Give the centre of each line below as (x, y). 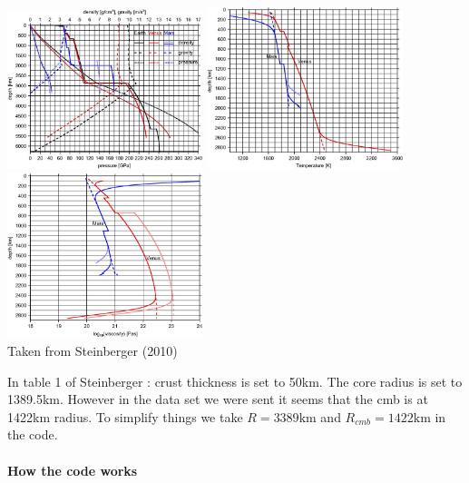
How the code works (73, 470)
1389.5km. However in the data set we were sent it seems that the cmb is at (218, 399)
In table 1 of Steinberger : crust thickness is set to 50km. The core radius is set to (235, 381)
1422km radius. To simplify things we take (125, 416)
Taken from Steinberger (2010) (93, 350)
